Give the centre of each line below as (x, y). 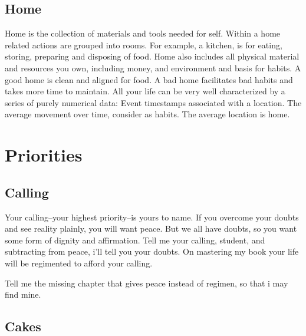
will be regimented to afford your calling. (79, 263)
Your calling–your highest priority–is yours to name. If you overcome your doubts (152, 217)
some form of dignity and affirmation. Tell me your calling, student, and (135, 240)
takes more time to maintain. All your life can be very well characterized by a (145, 91)
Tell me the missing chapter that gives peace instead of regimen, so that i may (147, 283)
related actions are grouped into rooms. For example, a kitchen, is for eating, (144, 45)
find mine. (23, 294)
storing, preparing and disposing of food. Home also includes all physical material (152, 56)
